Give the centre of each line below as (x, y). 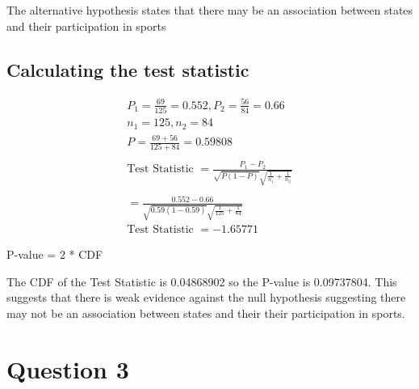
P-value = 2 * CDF (55, 254)
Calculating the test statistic (128, 69)
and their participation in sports (86, 25)
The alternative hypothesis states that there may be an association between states (210, 10)
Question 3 (68, 368)
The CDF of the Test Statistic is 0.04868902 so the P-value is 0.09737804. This (202, 281)
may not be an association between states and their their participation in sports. (206, 313)
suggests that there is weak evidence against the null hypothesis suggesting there (206, 297)
